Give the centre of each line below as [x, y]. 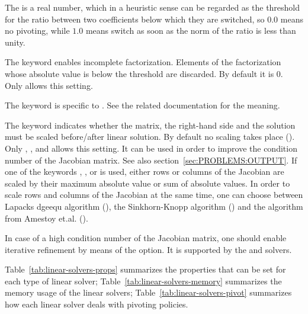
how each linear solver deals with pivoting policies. [97, 304]
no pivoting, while [37, 31]
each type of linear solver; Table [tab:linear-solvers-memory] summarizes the [143, 281]
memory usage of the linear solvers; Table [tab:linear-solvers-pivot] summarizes [148, 292]
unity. [15, 42]
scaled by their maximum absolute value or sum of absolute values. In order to [147, 183]
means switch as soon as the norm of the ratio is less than [191, 31]
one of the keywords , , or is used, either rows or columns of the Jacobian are [145, 172]
